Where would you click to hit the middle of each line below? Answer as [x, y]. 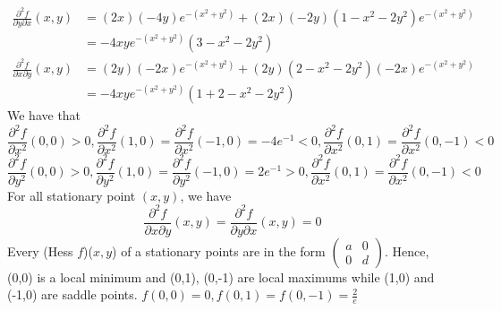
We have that [44, 114]
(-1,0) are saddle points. [72, 294]
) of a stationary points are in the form [219, 251]
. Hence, [407, 251]
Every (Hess [40, 251]
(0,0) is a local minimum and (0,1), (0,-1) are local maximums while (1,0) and [221, 276]
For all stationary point [72, 195]
